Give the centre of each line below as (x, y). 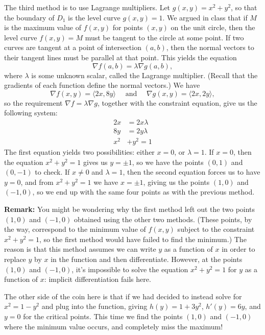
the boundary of (29, 17)
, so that (244, 7)
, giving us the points (176, 182)
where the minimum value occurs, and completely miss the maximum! (114, 326)
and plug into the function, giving (94, 306)
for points (128, 27)
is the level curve (94, 17)
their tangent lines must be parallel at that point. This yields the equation (121, 57)
